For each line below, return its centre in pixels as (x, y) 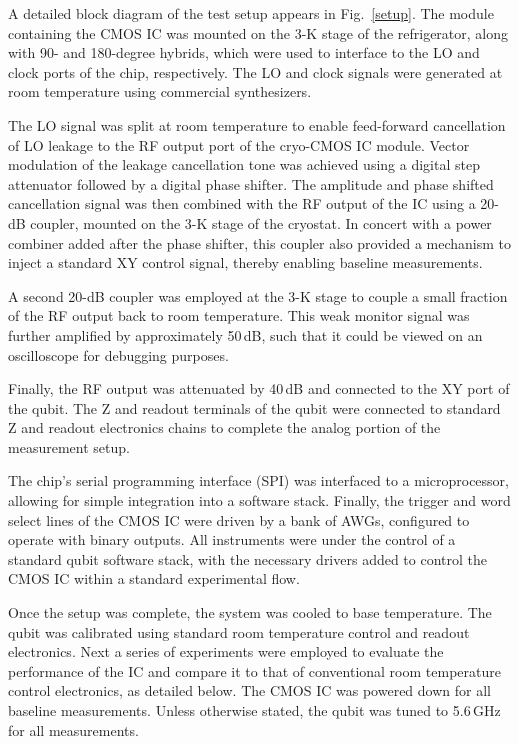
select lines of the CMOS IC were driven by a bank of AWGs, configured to (239, 519)
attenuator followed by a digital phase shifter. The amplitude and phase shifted (251, 183)
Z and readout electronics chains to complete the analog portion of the (224, 427)
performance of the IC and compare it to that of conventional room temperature (254, 670)
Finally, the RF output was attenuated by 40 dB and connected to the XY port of (259, 388)
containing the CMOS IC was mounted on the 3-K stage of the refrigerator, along (258, 32)
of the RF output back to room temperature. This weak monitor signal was (239, 315)
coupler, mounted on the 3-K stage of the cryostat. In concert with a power (261, 222)
